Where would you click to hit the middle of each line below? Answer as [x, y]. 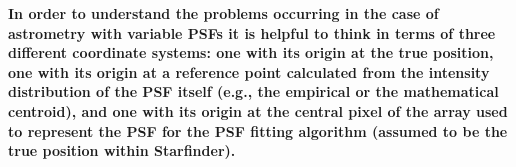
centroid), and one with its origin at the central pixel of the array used [258, 110]
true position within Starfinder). [122, 150]
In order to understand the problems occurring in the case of [223, 13]
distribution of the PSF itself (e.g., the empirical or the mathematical [253, 91]
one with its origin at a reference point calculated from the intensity [249, 71]
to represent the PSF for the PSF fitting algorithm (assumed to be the [258, 130]
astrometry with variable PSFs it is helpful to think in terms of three [252, 32]
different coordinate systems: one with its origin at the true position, [251, 52]
